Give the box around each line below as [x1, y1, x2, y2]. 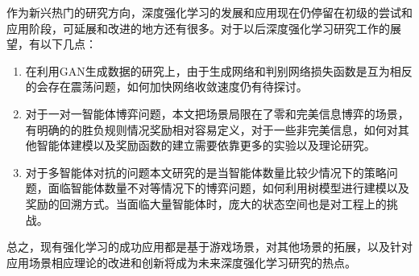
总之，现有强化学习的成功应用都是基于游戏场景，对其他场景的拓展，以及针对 [6, 238, 413, 255]
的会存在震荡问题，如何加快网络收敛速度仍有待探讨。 [25, 78, 308, 95]
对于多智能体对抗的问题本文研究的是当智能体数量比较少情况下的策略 [25, 163, 387, 180]
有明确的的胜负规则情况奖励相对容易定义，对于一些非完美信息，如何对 [25, 121, 398, 138]
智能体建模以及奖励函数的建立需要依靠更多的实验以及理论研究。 [36, 137, 375, 154]
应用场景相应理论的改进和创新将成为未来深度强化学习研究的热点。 [6, 253, 356, 270]
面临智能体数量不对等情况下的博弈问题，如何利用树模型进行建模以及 [48, 179, 409, 196]
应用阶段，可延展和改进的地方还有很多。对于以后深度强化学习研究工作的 [6, 19, 390, 36]
